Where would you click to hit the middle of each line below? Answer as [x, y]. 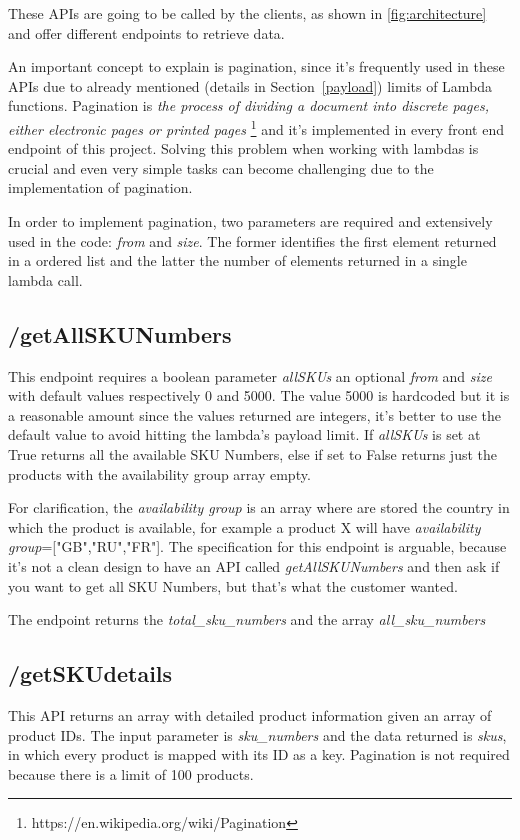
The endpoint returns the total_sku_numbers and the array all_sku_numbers [247, 619]
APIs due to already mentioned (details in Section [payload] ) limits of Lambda [250, 85]
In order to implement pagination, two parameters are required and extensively [250, 221]
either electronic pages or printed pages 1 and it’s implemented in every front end [256, 127]
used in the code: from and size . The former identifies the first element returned [252, 240]
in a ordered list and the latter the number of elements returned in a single [237, 260]
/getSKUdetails [90, 673]
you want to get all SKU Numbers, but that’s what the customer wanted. [233, 585]
